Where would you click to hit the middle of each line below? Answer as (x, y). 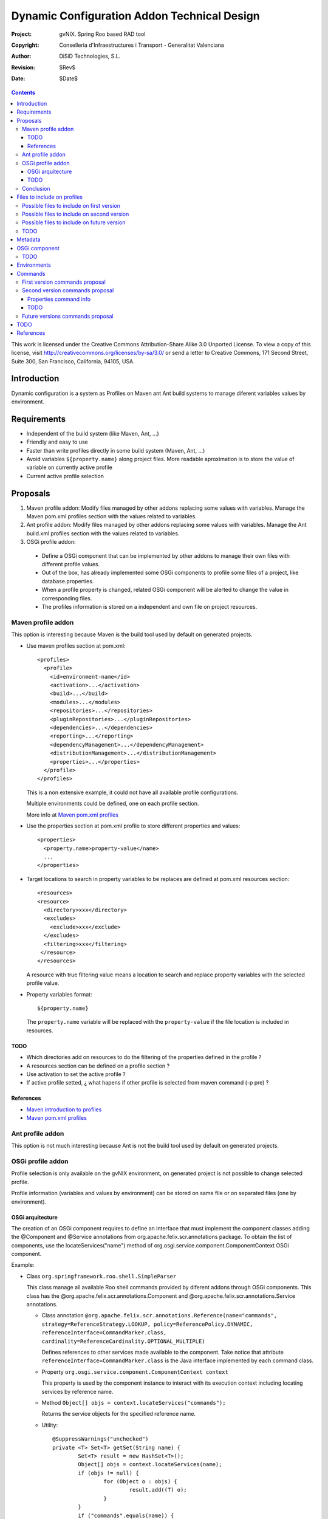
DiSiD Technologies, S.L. (90, 56)
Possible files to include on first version (71, 205)
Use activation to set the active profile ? (76, 1074)
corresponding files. (67, 598)
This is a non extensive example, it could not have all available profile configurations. (132, 792)
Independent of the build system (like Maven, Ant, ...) (93, 433)
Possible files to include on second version (76, 214)
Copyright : (25, 45)
